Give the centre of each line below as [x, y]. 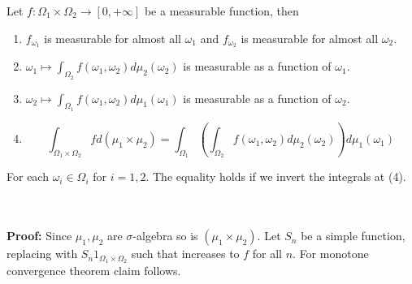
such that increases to [185, 254]
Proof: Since [39, 236]
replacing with [42, 254]
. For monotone [331, 254]
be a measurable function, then [221, 11]
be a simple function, [353, 236]
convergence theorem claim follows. [94, 270]
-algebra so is [165, 236]
